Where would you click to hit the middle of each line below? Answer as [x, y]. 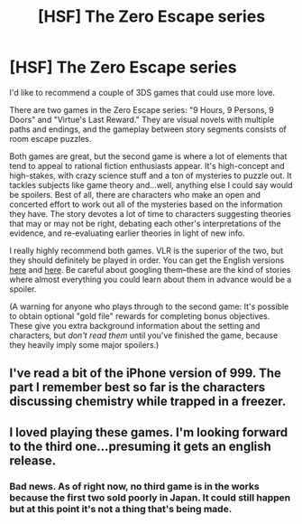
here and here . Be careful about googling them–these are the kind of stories [150, 269]
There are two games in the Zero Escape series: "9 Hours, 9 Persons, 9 [142, 109]
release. [33, 460]
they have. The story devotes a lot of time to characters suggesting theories [150, 213]
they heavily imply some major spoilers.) [84, 344]
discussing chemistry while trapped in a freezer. [148, 402]
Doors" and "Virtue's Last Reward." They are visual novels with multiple [142, 119]
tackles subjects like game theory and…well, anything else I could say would [151, 185]
